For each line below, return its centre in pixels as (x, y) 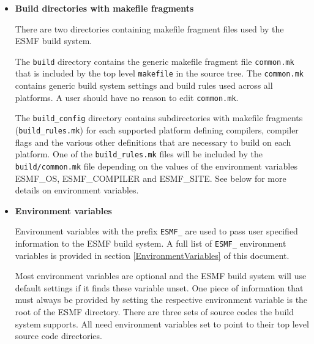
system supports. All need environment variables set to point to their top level (162, 323)
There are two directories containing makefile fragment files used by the (149, 28)
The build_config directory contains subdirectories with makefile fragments (159, 118)
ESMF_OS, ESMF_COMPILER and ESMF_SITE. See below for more (151, 178)
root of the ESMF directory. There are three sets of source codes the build (154, 312)
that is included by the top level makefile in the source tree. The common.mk (159, 73)
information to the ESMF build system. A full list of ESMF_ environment (151, 243)
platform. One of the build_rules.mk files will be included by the (139, 154)
